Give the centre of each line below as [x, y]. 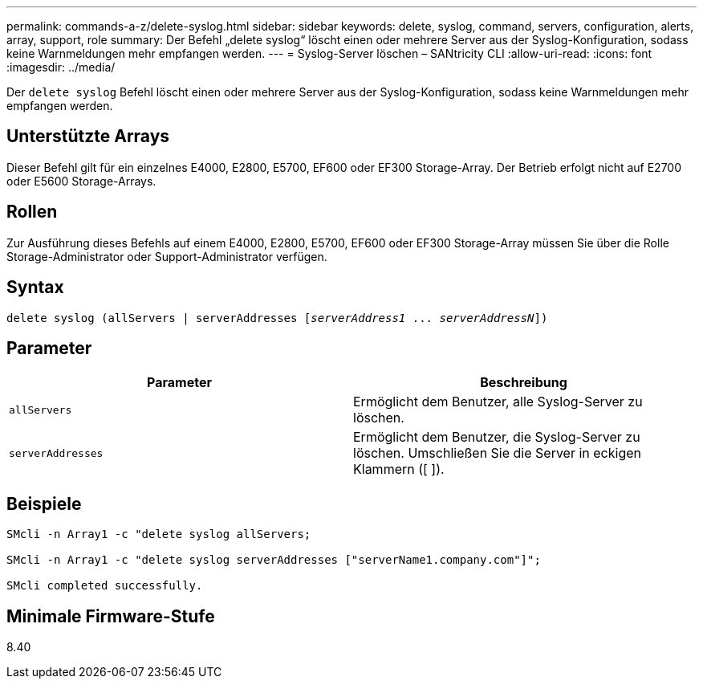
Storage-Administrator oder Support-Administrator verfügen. [167, 256]
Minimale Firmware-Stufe [111, 616]
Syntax [35, 287]
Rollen [32, 212]
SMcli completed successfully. [105, 586]
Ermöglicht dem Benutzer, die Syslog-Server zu [497, 437]
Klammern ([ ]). [399, 469]
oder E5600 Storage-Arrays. [81, 181]
